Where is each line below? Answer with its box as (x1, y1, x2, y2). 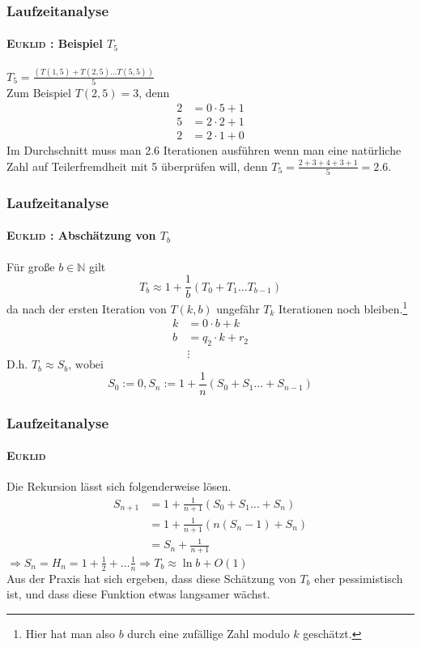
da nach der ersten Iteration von (6, 300, 167, 317)
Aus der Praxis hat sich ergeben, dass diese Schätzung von (6, 569, 296, 586)
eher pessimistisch (314, 569, 403, 586)
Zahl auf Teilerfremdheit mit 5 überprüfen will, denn (6, 157, 268, 174)
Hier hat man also (25, 624, 115, 641)
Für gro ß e (6, 258, 55, 275)
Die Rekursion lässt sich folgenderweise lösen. (6, 478, 232, 495)
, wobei (68, 360, 104, 372)
